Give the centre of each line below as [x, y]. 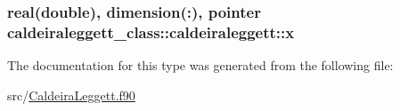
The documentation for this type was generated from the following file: [200, 65]
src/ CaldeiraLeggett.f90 [71, 95]
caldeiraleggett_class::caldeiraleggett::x [151, 32]
